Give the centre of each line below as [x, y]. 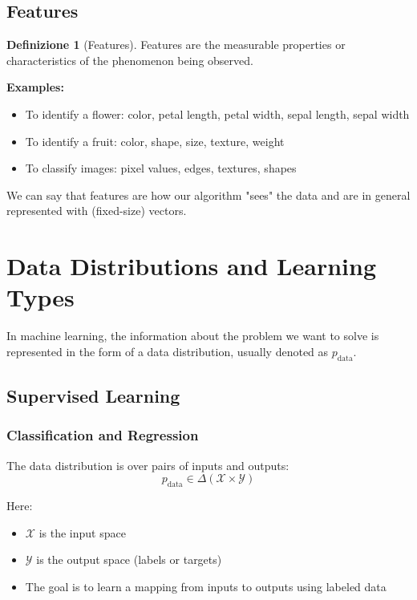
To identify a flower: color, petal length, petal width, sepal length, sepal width [217, 114]
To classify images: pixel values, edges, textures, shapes [161, 168]
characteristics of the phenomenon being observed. [130, 60]
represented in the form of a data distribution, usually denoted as [168, 351]
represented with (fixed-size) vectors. [97, 211]
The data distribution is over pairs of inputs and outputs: [148, 465]
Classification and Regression [103, 435]
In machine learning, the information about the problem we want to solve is [193, 336]
